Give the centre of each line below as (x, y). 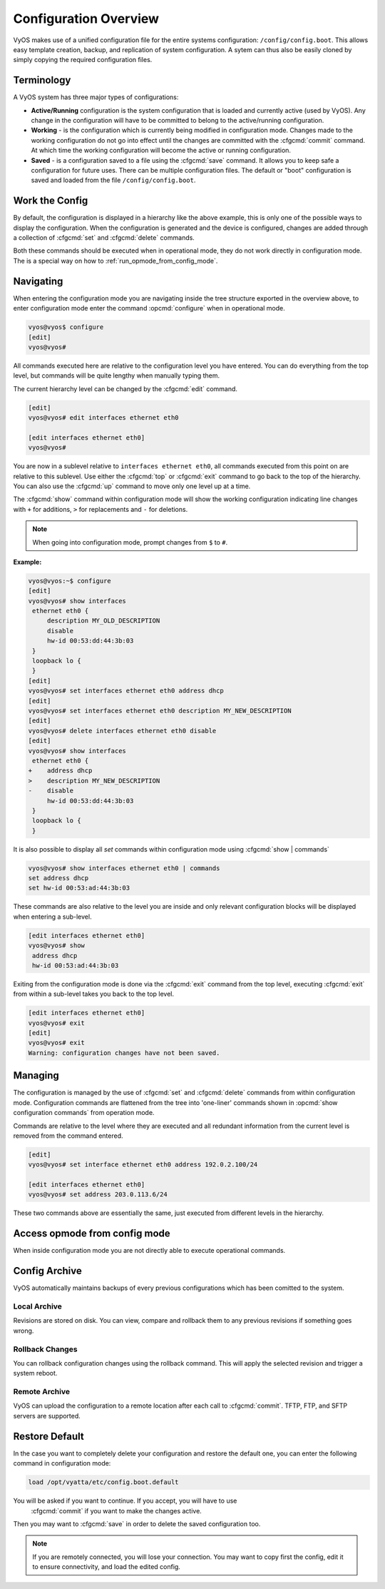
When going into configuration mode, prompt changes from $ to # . (130, 542)
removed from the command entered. (68, 1136)
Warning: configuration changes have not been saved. (124, 1053)
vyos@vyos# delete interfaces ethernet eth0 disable (122, 731)
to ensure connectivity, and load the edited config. (107, 1567)
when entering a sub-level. (52, 917)
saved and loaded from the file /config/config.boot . (113, 180)
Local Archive (37, 1306)
